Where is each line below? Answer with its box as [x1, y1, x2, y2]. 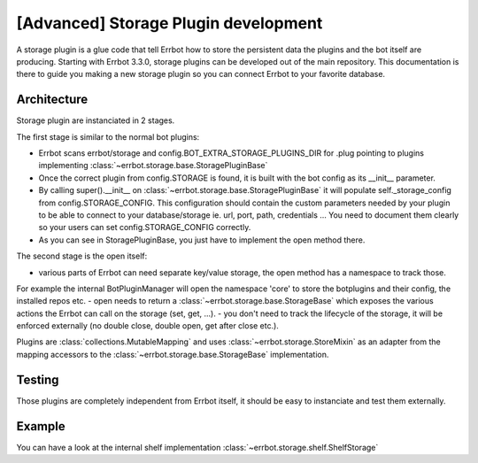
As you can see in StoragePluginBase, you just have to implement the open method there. [38, 235, 366, 245]
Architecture [16, 92, 89, 107]
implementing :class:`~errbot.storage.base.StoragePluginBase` [38, 160, 268, 171]
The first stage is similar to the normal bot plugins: [16, 131, 200, 142]
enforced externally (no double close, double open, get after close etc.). [16, 320, 279, 331]
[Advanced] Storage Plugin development [16, 13, 323, 33]
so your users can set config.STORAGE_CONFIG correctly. [38, 222, 251, 233]
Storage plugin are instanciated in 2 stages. [16, 115, 175, 126]
